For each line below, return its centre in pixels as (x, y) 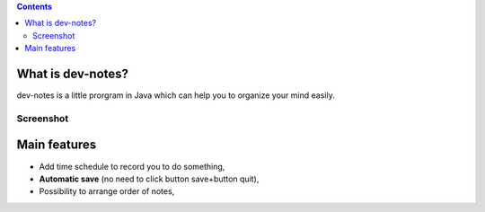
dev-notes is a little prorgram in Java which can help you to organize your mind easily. (176, 95)
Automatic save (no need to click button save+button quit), (149, 179)
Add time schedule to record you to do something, (132, 166)
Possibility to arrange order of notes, (107, 191)
